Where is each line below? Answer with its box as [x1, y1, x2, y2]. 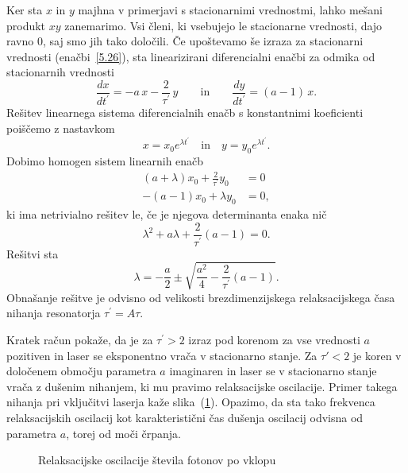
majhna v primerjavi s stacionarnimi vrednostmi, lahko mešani [78, 2, 383, 17]
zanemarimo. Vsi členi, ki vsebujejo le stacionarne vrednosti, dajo [64, 17, 383, 33]
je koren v [352, 347, 402, 363]
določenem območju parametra [6, 363, 156, 379]
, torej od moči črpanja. [66, 425, 181, 441]
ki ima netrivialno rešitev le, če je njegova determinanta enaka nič [6, 206, 327, 223]
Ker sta [6, 2, 43, 17]
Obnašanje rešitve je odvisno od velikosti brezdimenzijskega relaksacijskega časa [6, 289, 395, 305]
